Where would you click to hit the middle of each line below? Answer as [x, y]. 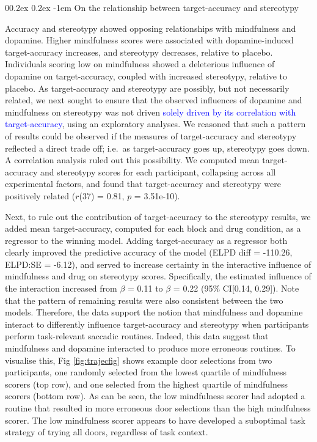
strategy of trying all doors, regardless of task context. [107, 432]
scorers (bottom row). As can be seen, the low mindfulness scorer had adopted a [155, 396]
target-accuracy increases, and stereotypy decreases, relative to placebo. [139, 52]
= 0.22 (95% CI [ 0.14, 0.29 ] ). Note [236, 288]
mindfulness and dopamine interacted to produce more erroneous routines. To [150, 348]
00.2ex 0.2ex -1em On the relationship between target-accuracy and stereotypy [152, 7]
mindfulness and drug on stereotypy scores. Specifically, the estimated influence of [158, 276]
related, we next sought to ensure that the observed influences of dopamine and [154, 100]
